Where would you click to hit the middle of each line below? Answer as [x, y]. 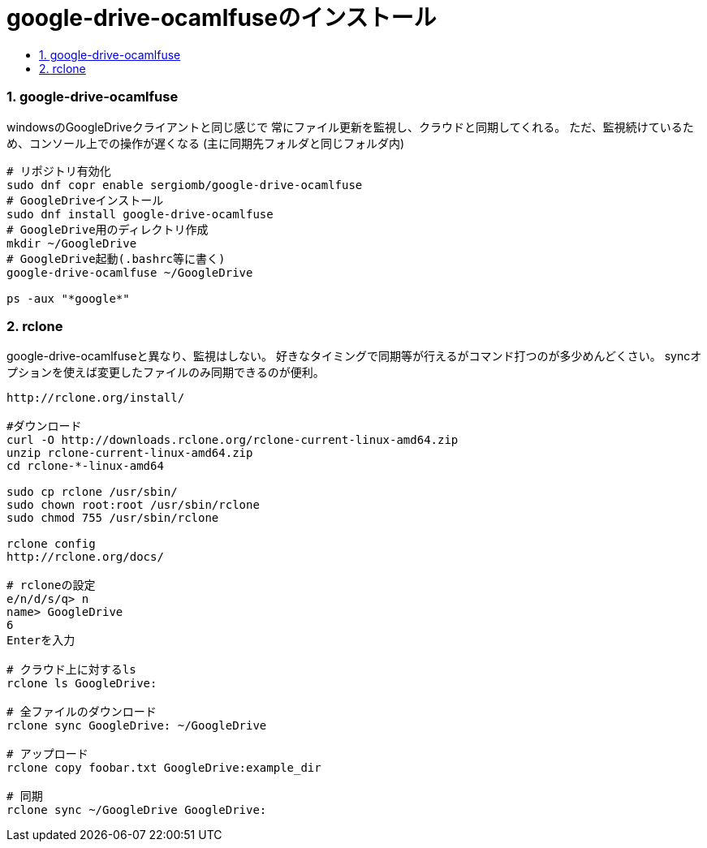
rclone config [51, 544]
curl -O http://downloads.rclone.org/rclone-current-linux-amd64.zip [233, 440]
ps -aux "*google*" [68, 298]
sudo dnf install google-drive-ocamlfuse [140, 214]
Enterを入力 [41, 641]
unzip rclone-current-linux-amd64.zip [130, 453]
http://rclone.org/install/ [96, 398]
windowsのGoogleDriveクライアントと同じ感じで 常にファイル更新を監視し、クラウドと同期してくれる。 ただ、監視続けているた [350, 127]
